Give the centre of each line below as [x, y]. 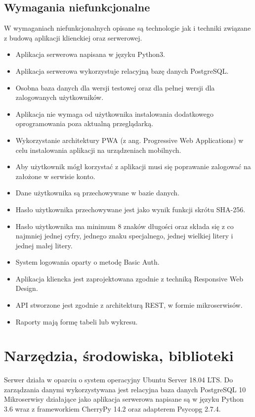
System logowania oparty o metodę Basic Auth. [87, 262]
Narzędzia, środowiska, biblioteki [119, 355]
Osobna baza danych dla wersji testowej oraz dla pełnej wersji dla [115, 87]
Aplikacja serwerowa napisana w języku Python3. [90, 54]
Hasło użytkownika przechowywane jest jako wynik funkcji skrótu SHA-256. [130, 209]
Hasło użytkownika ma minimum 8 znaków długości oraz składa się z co [125, 226]
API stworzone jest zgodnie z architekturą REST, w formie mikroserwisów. [129, 305]
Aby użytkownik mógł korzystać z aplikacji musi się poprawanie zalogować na [133, 166]
